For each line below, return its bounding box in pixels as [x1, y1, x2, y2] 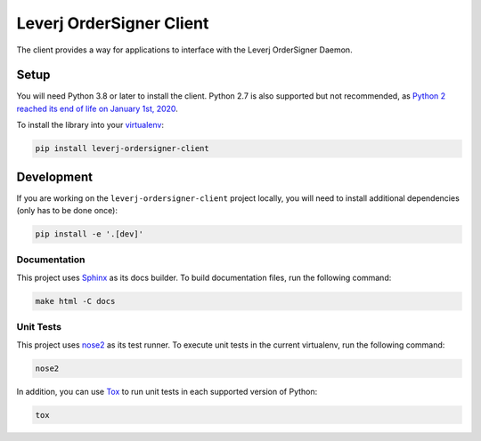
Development [16, 169, 94, 184]
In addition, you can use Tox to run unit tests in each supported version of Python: [16, 386, 318, 397]
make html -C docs [35, 296, 116, 306]
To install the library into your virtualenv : [16, 120, 165, 131]
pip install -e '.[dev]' [35, 229, 144, 239]
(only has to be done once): [16, 205, 118, 216]
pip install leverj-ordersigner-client [35, 143, 209, 154]
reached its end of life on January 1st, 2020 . [16, 103, 178, 114]
